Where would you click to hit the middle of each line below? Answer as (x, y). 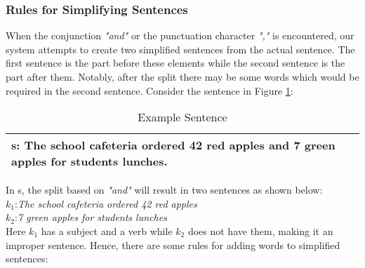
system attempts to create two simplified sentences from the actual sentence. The (180, 49)
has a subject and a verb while (107, 230)
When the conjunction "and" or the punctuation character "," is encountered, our (180, 35)
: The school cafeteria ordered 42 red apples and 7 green (176, 145)
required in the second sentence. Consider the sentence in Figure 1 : (150, 90)
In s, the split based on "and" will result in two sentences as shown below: (164, 190)
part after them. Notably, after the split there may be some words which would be (182, 76)
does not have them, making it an (260, 230)
